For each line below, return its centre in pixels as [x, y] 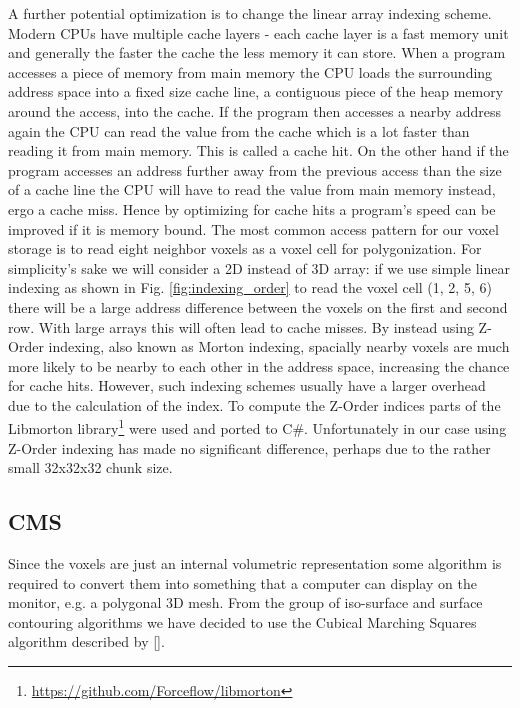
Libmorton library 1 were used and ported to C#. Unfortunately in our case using [257, 427]
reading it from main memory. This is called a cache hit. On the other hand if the [258, 150]
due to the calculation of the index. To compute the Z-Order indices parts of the [254, 404]
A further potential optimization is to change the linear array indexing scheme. [250, 13]
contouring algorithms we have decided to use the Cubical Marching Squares [242, 621]
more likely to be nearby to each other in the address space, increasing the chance [259, 365]
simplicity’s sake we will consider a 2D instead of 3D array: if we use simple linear [259, 267]
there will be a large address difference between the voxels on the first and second [258, 306]
